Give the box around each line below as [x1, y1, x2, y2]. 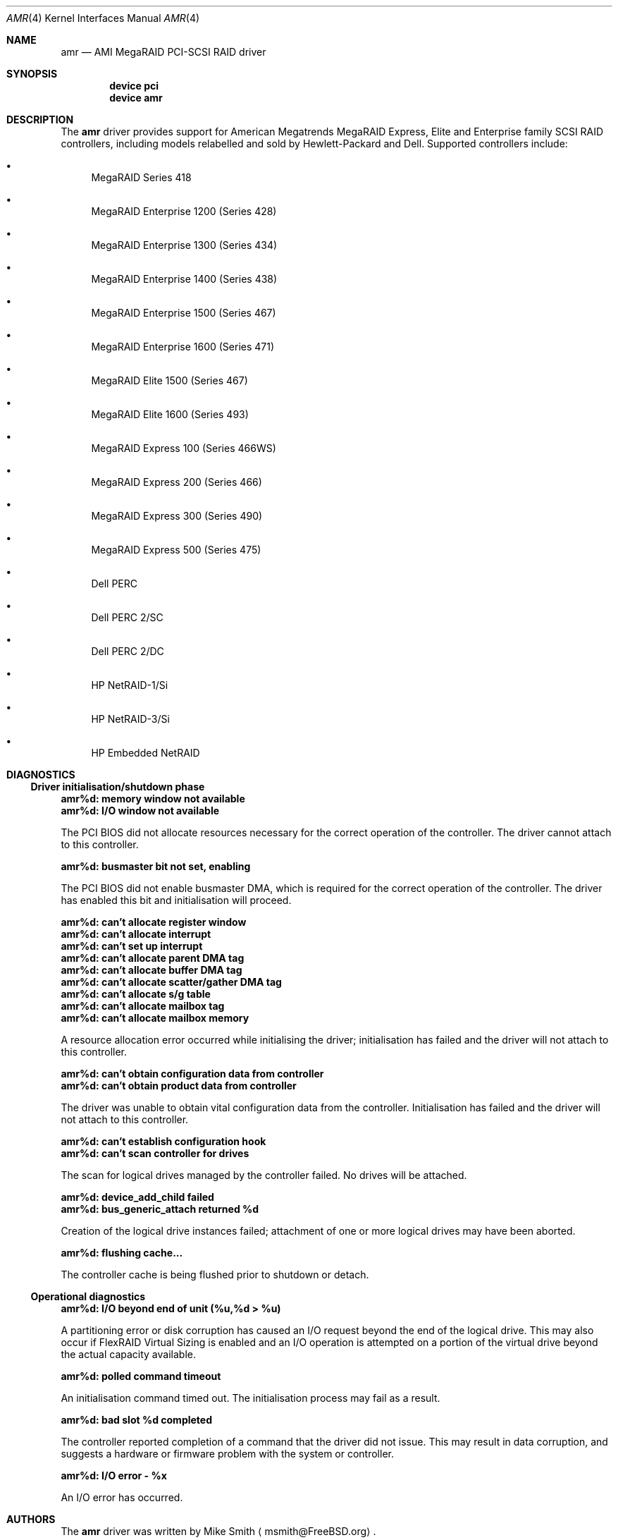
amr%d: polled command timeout [61, 1370, 221, 1382]
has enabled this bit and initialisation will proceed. [61, 894, 292, 906]
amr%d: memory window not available [61, 793, 245, 805]
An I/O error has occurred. [61, 1491, 183, 1503]
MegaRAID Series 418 [91, 171, 192, 183]
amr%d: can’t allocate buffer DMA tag [61, 964, 242, 976]
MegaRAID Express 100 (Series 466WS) [91, 442, 276, 454]
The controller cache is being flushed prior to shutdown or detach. [61, 1269, 369, 1281]
